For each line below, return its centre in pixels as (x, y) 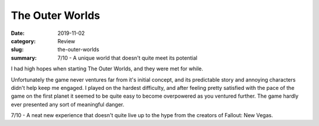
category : (23, 41)
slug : (17, 50)
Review (66, 41)
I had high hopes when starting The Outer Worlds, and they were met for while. (107, 69)
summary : (24, 58)
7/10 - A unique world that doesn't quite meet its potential (128, 58)
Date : (18, 33)
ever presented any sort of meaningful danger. (68, 104)
